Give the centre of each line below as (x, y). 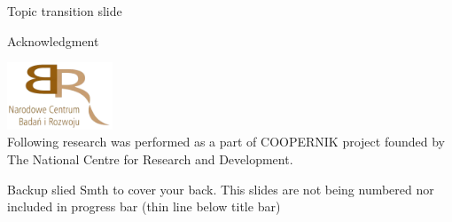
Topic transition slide (65, 11)
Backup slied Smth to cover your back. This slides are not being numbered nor (221, 189)
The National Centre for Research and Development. (150, 159)
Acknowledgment (53, 40)
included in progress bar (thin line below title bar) (144, 206)
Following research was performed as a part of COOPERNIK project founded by (226, 142)
